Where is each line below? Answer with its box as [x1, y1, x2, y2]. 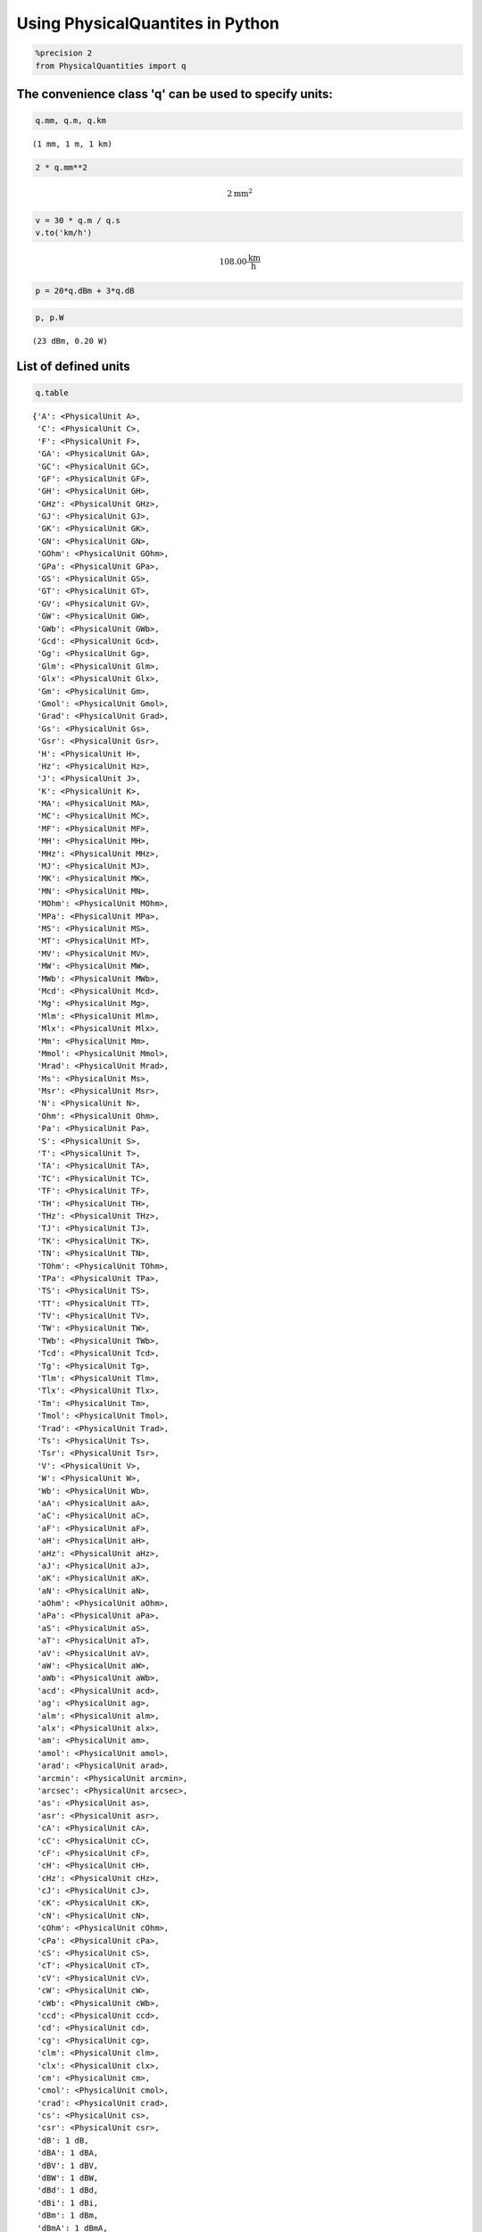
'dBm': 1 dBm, [37, 2211, 99, 2220]
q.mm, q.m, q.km [35, 116, 107, 126]
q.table [35, 387, 69, 397]
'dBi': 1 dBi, [37, 2197, 99, 2208]
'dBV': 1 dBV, [37, 2161, 99, 2170]
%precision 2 [35, 48, 93, 58]
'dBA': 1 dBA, [37, 2148, 99, 2158]
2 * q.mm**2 [35, 162, 88, 173]
